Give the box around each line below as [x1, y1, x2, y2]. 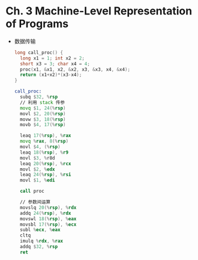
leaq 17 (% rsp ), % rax [20, 133, 71, 139]
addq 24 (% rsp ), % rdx [20, 210, 71, 216]
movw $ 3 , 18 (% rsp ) [20, 116, 66, 122]
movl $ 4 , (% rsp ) [20, 144, 61, 150]
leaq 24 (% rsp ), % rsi [20, 172, 71, 178]
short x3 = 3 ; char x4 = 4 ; [20, 61, 91, 67]
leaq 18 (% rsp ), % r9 [20, 149, 69, 156]
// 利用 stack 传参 [20, 99, 65, 106]
